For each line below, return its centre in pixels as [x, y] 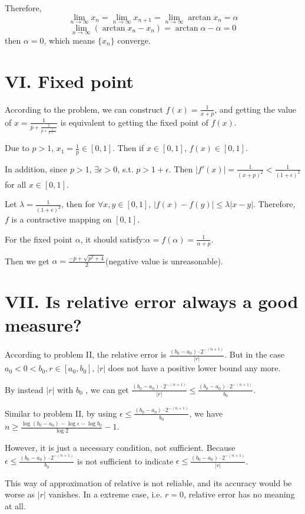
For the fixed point [39, 239]
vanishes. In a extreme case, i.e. [105, 494]
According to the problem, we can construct [84, 109]
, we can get [107, 389]
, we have [206, 413]
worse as [20, 494]
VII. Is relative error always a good [152, 301]
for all [16, 184]
